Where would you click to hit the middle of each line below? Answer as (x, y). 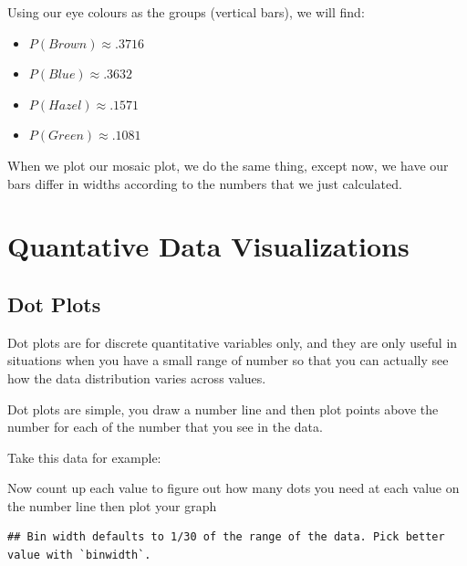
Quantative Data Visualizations (208, 246)
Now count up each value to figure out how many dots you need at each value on (233, 488)
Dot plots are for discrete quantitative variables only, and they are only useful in (233, 342)
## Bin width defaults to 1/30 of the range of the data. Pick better (226, 537)
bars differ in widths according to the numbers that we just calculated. (205, 183)
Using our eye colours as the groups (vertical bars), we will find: (186, 12)
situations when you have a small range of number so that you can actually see (228, 360)
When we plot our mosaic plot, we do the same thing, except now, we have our (228, 165)
